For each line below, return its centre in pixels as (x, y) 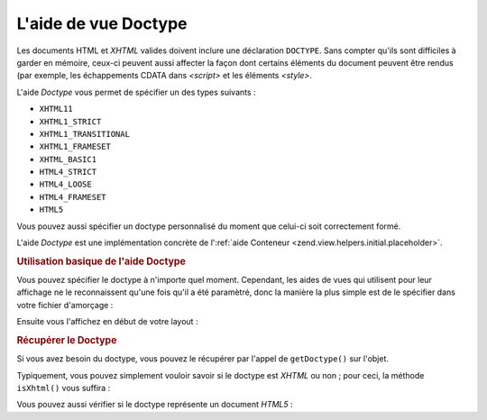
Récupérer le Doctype (67, 341)
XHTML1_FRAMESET (75, 147)
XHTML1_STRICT (70, 121)
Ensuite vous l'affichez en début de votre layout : (107, 322)
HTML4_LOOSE (65, 184)
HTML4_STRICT (68, 172)
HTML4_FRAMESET (73, 197)
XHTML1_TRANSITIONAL (85, 134)
